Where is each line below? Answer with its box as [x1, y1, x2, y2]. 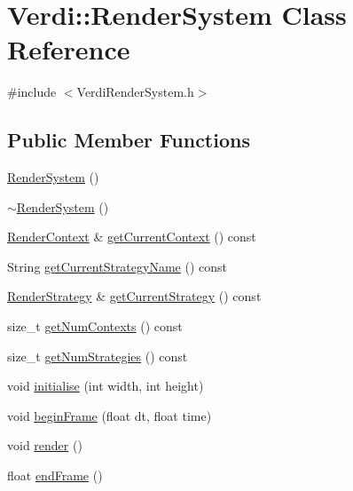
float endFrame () [7, 466, 103, 485]
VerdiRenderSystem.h [76, 83, 194, 101]
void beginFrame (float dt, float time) [7, 406, 212, 424]
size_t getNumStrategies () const [7, 346, 188, 365]
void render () [7, 436, 82, 455]
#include [7, 83, 57, 101]
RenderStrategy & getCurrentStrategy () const [7, 287, 262, 305]
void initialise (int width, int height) [7, 376, 204, 395]
